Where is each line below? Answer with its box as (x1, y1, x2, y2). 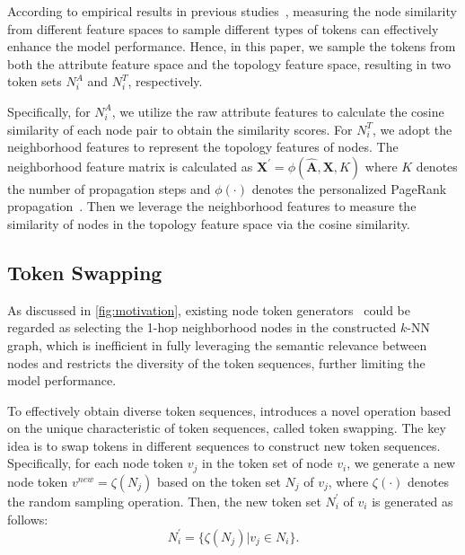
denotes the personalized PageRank (251, 179, 447, 198)
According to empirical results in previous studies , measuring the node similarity (7, 2, 457, 20)
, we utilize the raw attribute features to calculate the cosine (111, 101, 444, 120)
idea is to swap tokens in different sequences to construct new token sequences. (7, 436, 441, 454)
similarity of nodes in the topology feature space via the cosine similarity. (7, 214, 410, 233)
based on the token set (157, 471, 281, 490)
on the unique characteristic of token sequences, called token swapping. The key (7, 418, 446, 437)
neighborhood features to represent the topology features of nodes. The (7, 137, 399, 156)
